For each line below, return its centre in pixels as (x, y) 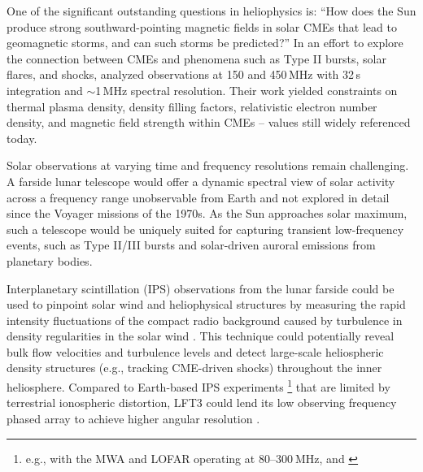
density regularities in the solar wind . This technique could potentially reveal (201, 336)
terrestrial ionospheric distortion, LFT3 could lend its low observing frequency (202, 403)
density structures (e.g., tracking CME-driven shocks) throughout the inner (194, 368)
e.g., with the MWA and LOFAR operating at (140, 458)
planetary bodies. (50, 260)
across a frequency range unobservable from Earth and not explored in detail (198, 197)
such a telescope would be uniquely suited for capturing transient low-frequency (205, 229)
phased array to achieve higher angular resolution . (133, 418)
